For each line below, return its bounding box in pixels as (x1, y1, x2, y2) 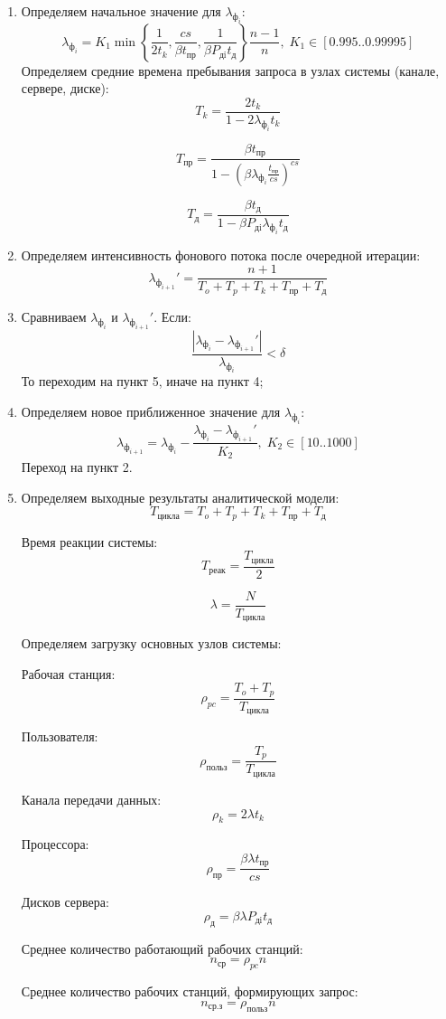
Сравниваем (21, 307, 87, 326)
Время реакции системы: (21, 532, 158, 551)
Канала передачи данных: (21, 789, 162, 808)
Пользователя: (21, 727, 98, 746)
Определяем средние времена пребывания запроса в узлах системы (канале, (21, 61, 440, 80)
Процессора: (21, 835, 89, 854)
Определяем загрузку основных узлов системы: (21, 634, 282, 653)
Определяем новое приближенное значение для (21, 402, 281, 421)
